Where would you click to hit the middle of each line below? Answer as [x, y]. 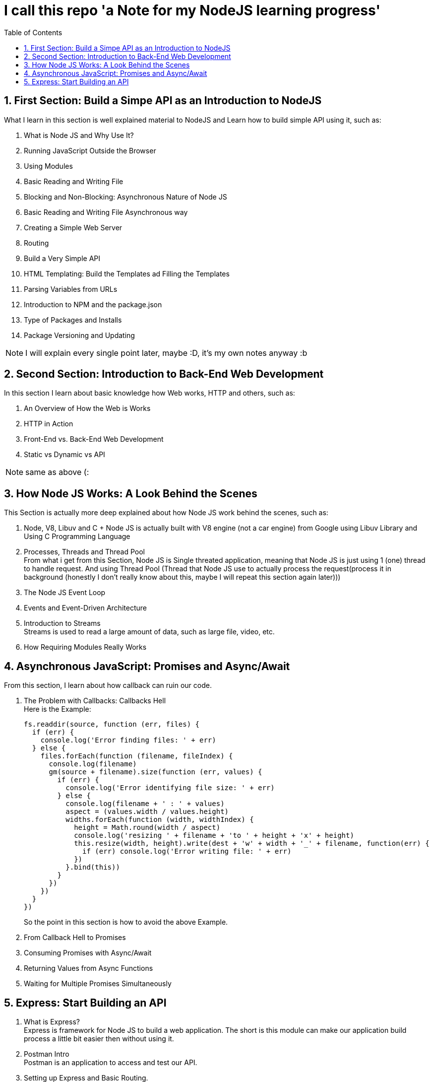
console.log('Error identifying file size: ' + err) [170, 788]
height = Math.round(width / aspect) [147, 828]
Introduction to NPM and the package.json [93, 304]
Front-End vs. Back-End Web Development [94, 439]
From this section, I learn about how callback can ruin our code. [108, 685]
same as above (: [57, 472]
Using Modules [48, 166]
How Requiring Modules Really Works [85, 647]
